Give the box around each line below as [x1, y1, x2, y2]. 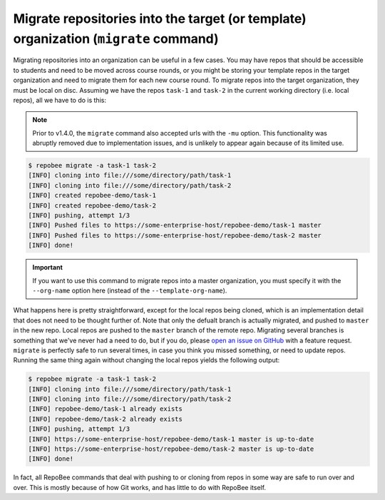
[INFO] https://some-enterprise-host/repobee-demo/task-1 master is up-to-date [28, 435, 314, 443]
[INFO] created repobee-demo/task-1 [28, 191, 157, 200]
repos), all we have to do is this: [13, 96, 107, 104]
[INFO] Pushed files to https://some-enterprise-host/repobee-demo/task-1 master [28, 221, 322, 230]
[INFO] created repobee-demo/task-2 [28, 201, 157, 210]
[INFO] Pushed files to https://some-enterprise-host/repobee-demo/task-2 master [28, 231, 322, 239]
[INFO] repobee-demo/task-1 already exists [28, 405, 183, 413]
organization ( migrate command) [13, 31, 219, 46]
